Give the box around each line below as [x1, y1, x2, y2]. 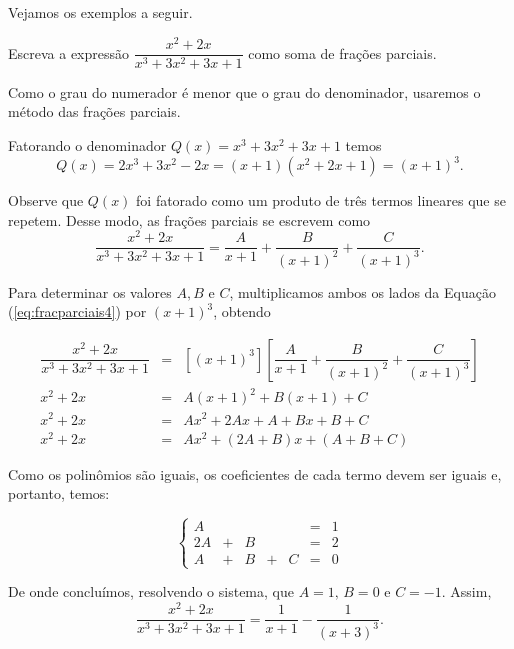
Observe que [8, 190, 84, 211]
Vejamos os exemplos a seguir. [8, 2, 193, 22]
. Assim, [441, 581, 492, 602]
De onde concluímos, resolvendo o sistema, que [8, 581, 294, 602]
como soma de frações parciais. [248, 42, 437, 63]
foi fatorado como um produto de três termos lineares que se [136, 190, 506, 211]
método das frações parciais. [8, 101, 181, 122]
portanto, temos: [8, 483, 110, 504]
